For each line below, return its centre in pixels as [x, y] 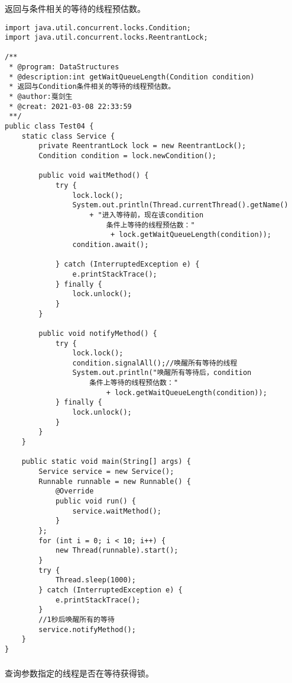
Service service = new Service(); [106, 472]
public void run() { [95, 501]
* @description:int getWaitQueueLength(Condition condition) [132, 77]
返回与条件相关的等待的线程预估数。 [75, 8]
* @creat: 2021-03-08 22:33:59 [70, 106]
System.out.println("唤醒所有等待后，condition [162, 373]
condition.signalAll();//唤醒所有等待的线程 [155, 363]
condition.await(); [111, 244]
